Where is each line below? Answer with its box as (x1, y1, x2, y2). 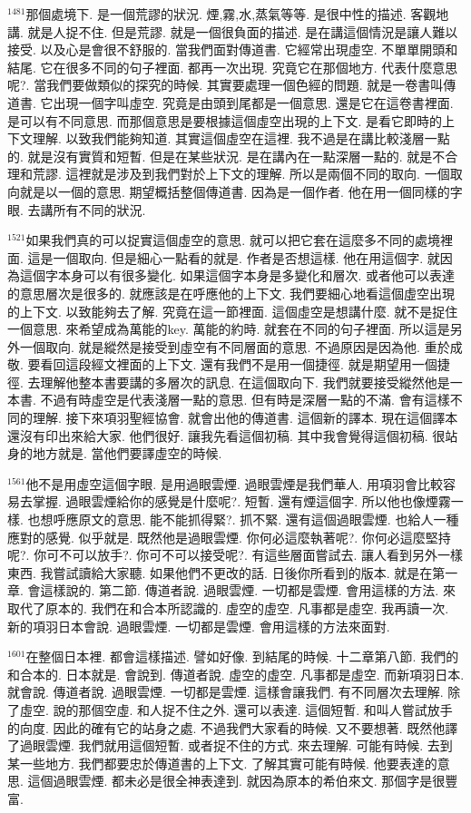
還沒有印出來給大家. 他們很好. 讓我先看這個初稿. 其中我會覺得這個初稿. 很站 (7, 426, 458, 445)
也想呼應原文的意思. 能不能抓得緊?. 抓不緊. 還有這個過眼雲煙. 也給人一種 (27, 510, 459, 529)
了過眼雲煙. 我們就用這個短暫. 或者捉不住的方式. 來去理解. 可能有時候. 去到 (7, 736, 453, 755)
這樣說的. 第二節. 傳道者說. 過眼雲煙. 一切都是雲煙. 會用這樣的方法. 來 (40, 581, 456, 600)
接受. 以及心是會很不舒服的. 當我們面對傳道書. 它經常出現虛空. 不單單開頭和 (7, 40, 458, 59)
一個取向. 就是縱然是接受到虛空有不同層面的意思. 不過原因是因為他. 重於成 (19, 337, 463, 356)
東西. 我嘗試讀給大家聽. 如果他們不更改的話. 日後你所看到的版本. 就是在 (7, 563, 433, 582)
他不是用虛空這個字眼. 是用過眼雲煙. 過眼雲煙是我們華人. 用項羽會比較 (25, 474, 444, 493)
